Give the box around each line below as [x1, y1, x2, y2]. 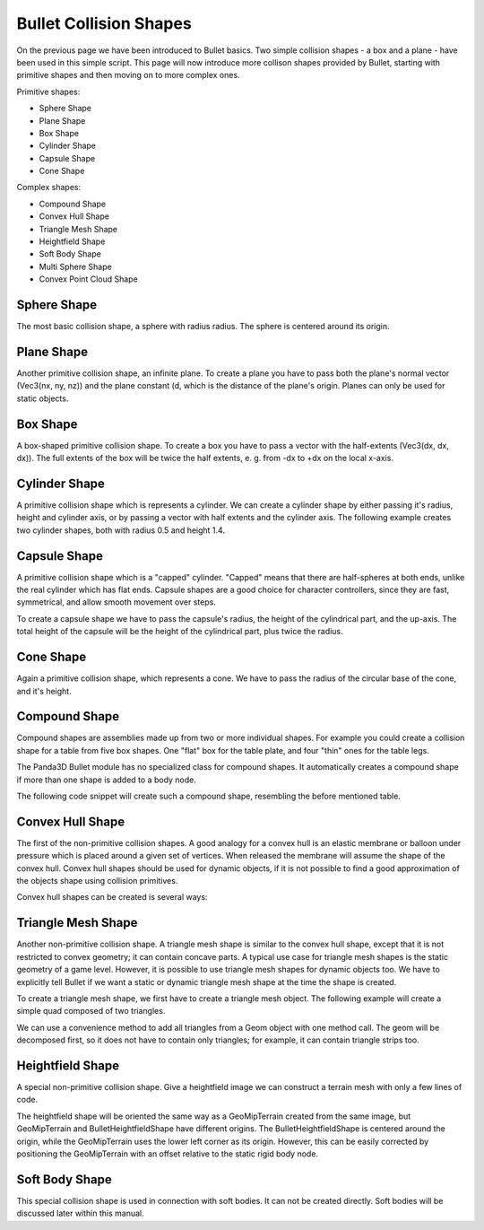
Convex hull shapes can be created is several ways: [16, 892, 208, 903]
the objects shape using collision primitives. [16, 876, 178, 886]
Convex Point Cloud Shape [39, 274, 138, 284]
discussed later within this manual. [16, 1208, 144, 1219]
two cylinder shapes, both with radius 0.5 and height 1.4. [16, 525, 226, 536]
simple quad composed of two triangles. [16, 1006, 166, 1016]
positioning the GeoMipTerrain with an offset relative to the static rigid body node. [16, 1148, 318, 1159]
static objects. [16, 393, 69, 404]
